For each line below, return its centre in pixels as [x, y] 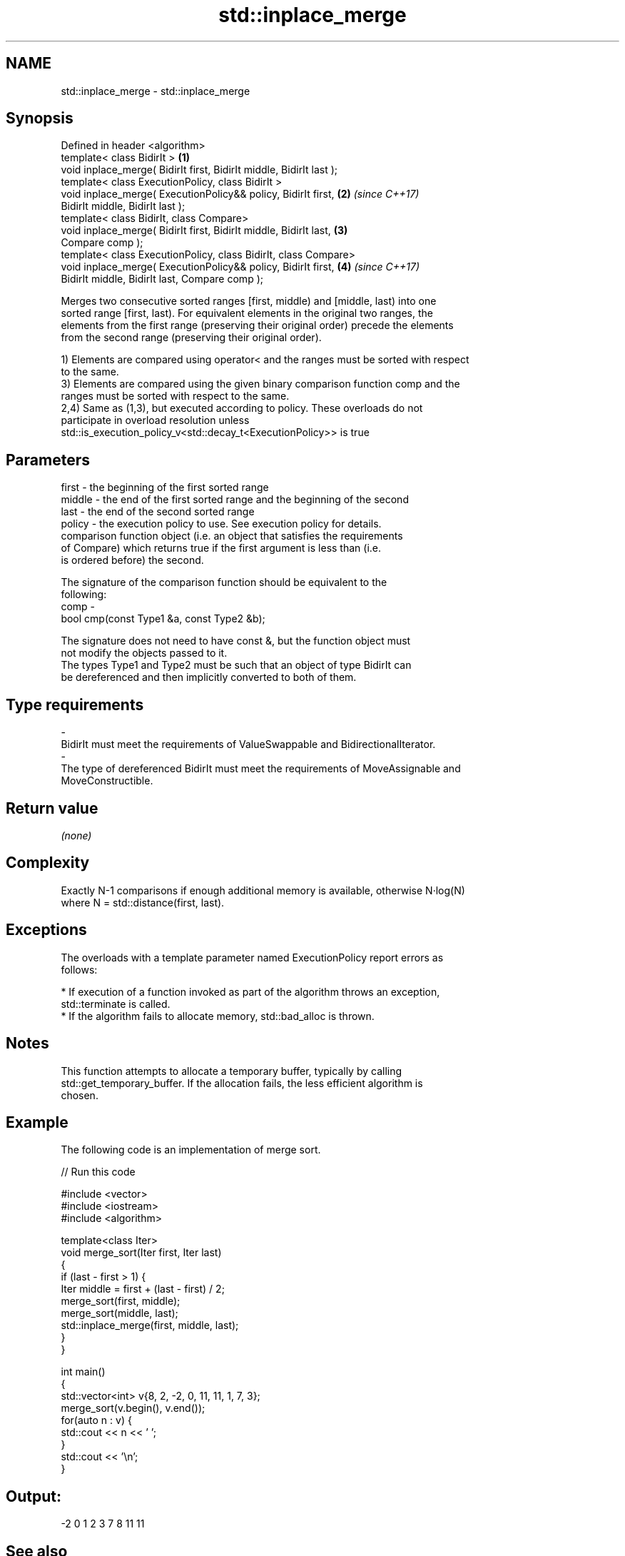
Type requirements [75, 704]
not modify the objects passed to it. [144, 653]
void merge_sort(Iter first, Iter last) [141, 1253]
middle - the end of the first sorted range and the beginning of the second [235, 500]
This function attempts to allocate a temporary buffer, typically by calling [232, 1071]
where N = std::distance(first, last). [143, 902]
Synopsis [40, 118]
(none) [76, 835]
